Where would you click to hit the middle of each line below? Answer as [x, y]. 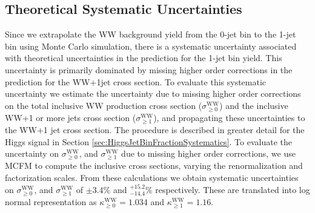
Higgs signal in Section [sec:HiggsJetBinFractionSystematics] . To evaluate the [148, 141]
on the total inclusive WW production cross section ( [104, 105]
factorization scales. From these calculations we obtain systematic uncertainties [152, 178]
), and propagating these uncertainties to [229, 117]
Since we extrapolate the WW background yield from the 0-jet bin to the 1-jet [151, 34]
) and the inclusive [254, 105]
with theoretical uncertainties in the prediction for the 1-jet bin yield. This [144, 58]
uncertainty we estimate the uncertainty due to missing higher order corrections [153, 93]
